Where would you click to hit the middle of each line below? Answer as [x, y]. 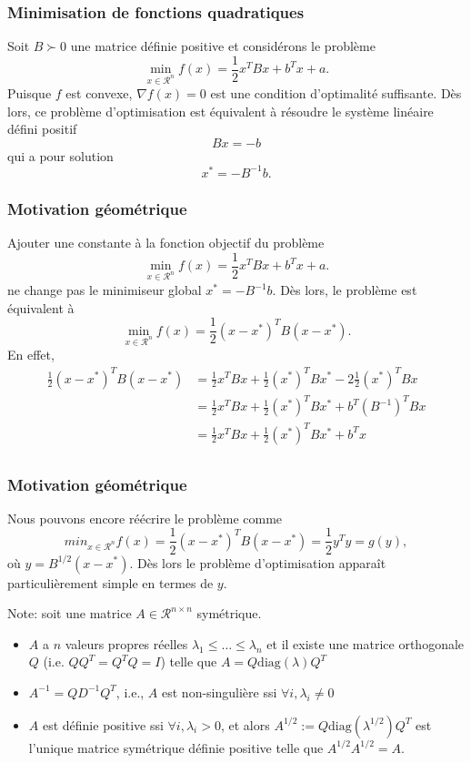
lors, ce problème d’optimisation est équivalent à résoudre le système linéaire [220, 111]
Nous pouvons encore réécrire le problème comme [145, 518]
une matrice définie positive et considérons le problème [223, 46]
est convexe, [99, 93]
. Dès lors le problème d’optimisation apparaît [258, 562]
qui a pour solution [60, 155]
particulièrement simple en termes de [110, 582]
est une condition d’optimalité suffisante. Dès [336, 93]
